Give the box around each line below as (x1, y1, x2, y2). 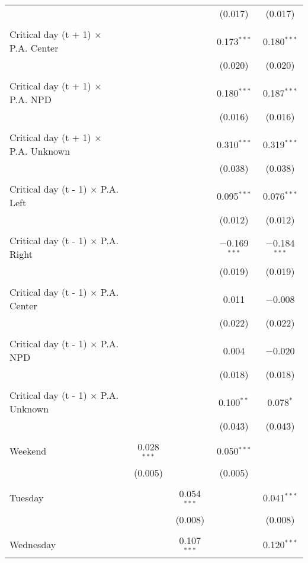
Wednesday (9, 537, 56, 551)
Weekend (9, 444, 47, 458)
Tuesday (9, 491, 44, 505)
